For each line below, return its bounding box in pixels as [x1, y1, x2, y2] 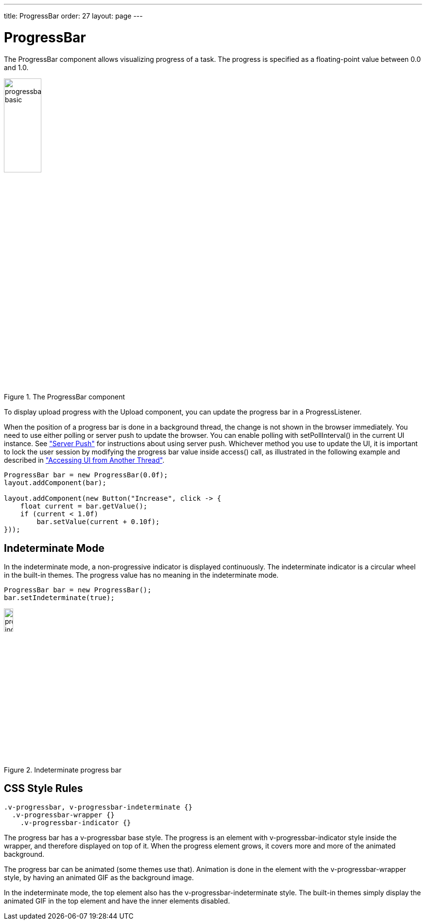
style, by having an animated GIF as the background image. [4, 873, 194, 882]
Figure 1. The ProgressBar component [4, 393, 125, 401]
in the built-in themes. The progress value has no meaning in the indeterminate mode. [4, 570, 279, 579]
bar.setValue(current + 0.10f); [36, 518, 160, 526]
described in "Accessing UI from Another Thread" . [4, 456, 164, 465]
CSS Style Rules [4, 782, 83, 795]
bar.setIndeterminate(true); [4, 593, 115, 602]
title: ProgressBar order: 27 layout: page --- [4, 12, 143, 20]
